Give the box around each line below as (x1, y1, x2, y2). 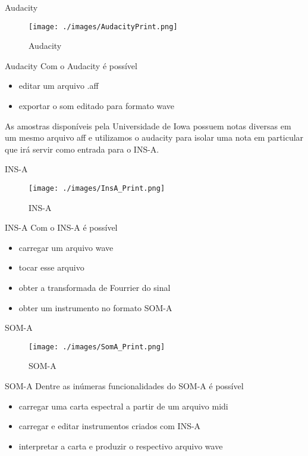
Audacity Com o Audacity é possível (5, 59, 137, 72)
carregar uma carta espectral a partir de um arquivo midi (18, 399, 228, 412)
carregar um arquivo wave (18, 241, 114, 253)
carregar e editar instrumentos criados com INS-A (18, 420, 201, 432)
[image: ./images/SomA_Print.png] (29, 342, 165, 351)
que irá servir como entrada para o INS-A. (5, 142, 159, 155)
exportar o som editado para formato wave (18, 100, 174, 112)
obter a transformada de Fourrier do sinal (18, 281, 171, 294)
